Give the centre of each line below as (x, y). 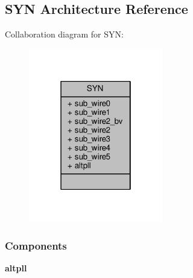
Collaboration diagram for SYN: (64, 34)
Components (36, 245)
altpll (16, 268)
